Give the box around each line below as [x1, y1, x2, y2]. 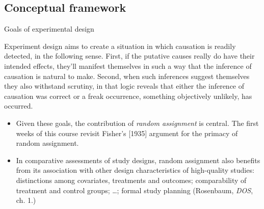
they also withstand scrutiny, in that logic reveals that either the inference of [4, 81, 245, 91]
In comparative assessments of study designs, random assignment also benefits [16, 154, 260, 165]
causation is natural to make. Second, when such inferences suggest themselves [4, 70, 250, 81]
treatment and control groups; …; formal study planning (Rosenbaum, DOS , [16, 185, 253, 195]
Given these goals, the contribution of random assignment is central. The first [16, 117, 259, 128]
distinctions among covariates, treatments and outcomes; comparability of [16, 174, 247, 185]
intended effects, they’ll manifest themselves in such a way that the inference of [4, 60, 252, 71]
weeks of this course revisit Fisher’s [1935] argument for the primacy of [16, 127, 238, 138]
